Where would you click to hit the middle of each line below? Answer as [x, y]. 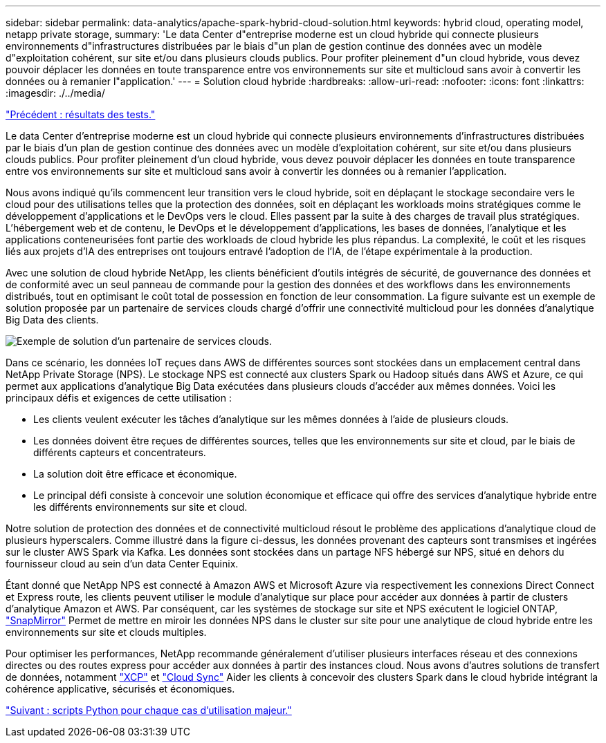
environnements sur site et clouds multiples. [106, 632]
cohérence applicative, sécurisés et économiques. [120, 689]
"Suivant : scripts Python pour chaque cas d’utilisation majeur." [149, 710]
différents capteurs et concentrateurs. [120, 452]
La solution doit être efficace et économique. [135, 474]
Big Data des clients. [52, 320]
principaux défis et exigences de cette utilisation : [119, 398]
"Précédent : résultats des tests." [81, 114]
